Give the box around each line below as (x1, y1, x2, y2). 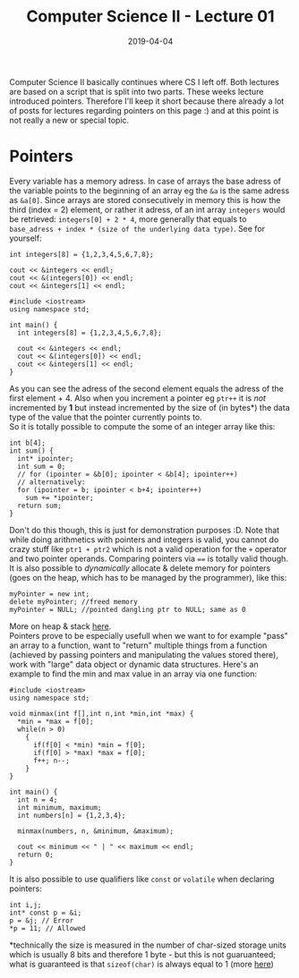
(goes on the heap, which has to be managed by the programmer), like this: (9, 572, 287, 583)
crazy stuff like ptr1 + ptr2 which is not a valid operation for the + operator (9, 543, 287, 554)
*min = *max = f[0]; (17, 717, 94, 726)
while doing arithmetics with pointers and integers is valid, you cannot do (9, 534, 279, 545)
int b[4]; (9, 438, 47, 447)
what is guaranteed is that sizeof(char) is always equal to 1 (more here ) (9, 958, 275, 969)
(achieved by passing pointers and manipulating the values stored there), (9, 649, 279, 659)
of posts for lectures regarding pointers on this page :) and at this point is (9, 105, 279, 115)
